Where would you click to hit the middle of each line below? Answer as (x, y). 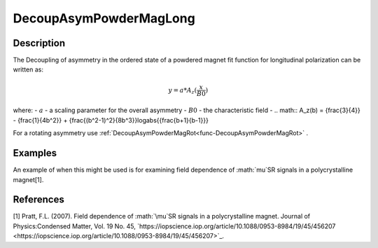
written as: (28, 69)
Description (39, 43)
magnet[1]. (28, 179)
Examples (35, 153)
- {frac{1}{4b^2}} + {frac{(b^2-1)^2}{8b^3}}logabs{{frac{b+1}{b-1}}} (111, 120)
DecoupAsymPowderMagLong (104, 18)
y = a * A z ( (183, 91)
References (38, 200)
